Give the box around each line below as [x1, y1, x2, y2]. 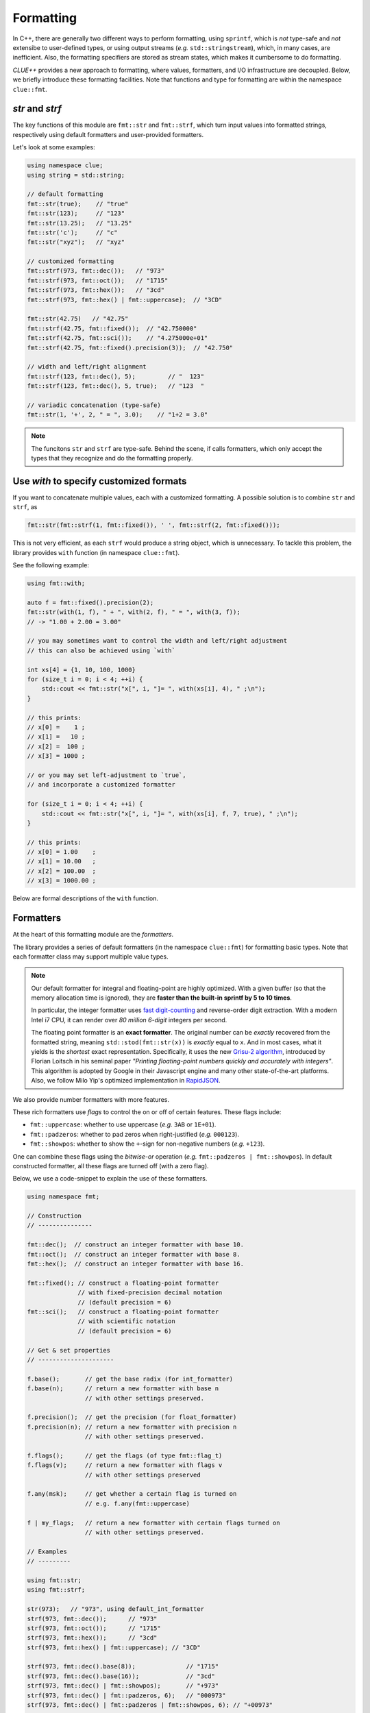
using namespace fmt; [27, 1193, 100, 1200]
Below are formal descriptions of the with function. [12, 894, 159, 902]
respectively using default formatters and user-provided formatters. [12, 130, 204, 138]
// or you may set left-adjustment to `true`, [27, 771, 186, 779]
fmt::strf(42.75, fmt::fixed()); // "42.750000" [27, 324, 197, 332]
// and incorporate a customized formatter [27, 781, 176, 789]
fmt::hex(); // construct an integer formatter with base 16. [27, 1260, 245, 1268]
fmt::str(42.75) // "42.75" [27, 315, 129, 323]
